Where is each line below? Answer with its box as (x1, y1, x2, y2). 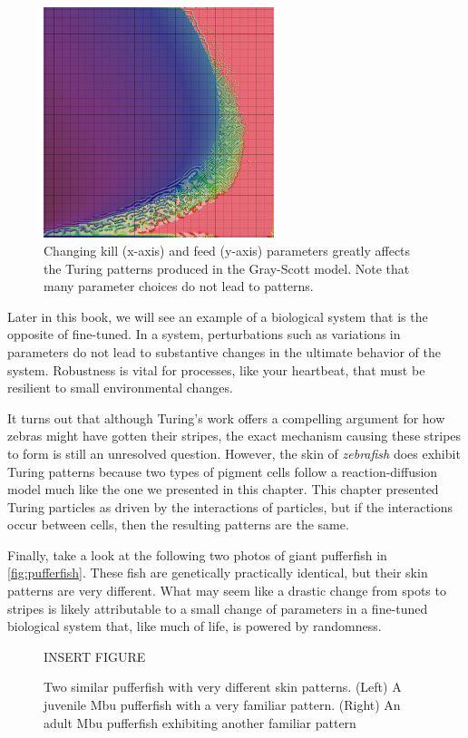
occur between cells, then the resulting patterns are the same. (7, 515, 349, 534)
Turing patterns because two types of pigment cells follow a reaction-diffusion (7, 461, 438, 481)
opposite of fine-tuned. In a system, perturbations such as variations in (7, 325, 401, 344)
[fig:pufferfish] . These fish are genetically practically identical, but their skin (7, 563, 428, 582)
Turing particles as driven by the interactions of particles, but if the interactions (7, 497, 453, 516)
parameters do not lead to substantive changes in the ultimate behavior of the (7, 342, 441, 361)
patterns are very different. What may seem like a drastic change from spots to (7, 581, 446, 600)
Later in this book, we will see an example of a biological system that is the (7, 306, 428, 325)
